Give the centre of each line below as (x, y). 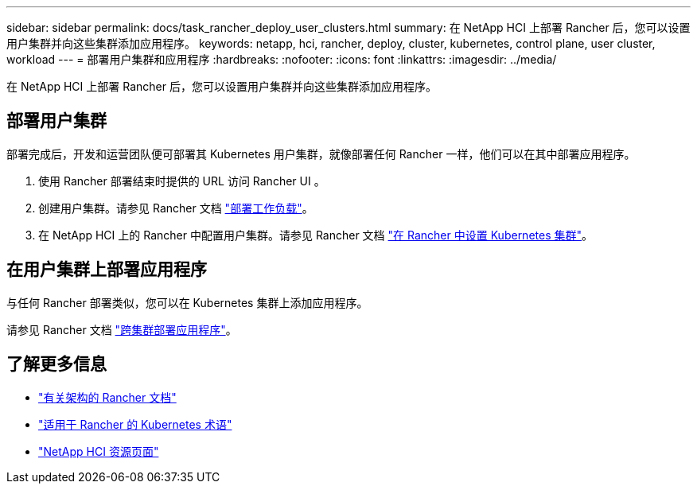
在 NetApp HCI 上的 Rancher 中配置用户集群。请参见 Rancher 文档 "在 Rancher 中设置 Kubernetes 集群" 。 (316, 235)
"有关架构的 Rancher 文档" (107, 397)
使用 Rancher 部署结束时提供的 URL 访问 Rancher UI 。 (182, 181)
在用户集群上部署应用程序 (107, 270)
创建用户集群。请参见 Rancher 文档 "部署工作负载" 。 (176, 208)
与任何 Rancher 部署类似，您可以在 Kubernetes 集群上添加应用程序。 (187, 302)
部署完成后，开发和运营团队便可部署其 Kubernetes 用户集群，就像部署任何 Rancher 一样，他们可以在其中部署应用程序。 (321, 154)
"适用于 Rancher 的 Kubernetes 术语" (135, 424)
